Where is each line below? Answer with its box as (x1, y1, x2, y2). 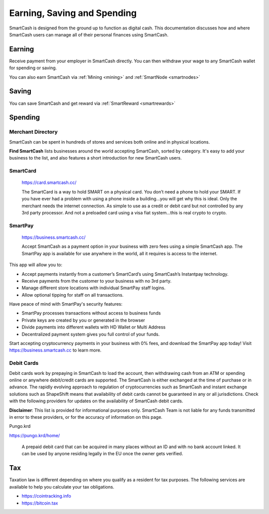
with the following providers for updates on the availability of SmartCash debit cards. (9, 398, 183, 404)
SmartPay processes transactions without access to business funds (21, 310, 161, 316)
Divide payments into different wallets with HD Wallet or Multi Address (21, 324, 166, 330)
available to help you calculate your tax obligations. (9, 484, 115, 490)
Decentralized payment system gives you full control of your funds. (21, 331, 160, 337)
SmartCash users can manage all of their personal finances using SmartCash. (9, 31, 169, 37)
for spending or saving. (9, 65, 57, 71)
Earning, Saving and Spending (9, 7, 137, 18)
